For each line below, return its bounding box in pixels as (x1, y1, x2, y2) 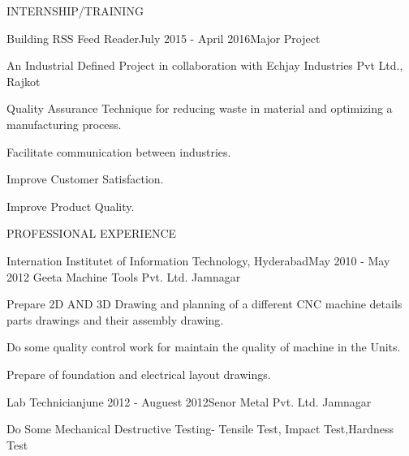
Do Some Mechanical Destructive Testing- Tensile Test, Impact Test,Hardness (6, 420, 394, 437)
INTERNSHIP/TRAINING (6, 2, 144, 19)
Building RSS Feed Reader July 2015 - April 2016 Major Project (6, 29, 321, 46)
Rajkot (6, 72, 41, 89)
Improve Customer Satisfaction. (6, 170, 164, 187)
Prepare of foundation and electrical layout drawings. (6, 365, 271, 382)
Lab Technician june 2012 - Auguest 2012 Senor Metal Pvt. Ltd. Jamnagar (6, 393, 372, 410)
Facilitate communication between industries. (6, 143, 231, 160)
